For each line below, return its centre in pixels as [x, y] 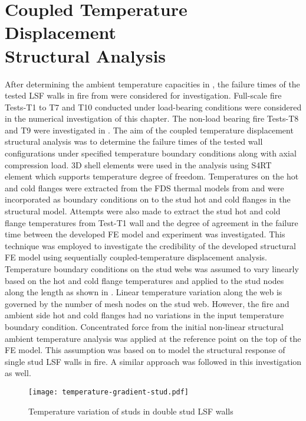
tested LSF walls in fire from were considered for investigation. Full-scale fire [143, 95]
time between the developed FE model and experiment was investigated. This [145, 234]
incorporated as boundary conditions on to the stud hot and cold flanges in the [148, 199]
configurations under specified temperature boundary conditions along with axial [151, 153]
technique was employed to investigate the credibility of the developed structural [150, 245]
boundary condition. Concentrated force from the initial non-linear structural [144, 326]
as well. [18, 373]
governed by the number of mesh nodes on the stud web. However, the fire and [147, 303]
